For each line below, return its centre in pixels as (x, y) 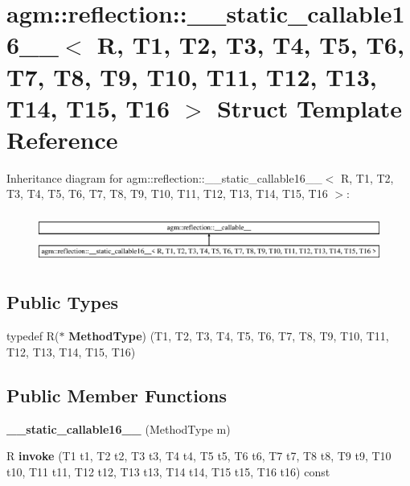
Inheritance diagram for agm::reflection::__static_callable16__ (164, 177)
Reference (62, 139)
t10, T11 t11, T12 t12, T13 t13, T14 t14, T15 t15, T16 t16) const (168, 471)
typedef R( (33, 336)
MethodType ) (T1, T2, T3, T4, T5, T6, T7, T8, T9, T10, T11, (229, 336)
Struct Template (310, 107)
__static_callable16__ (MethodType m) (119, 428)
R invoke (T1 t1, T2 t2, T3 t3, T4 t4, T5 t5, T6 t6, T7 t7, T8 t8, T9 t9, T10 (199, 456)
